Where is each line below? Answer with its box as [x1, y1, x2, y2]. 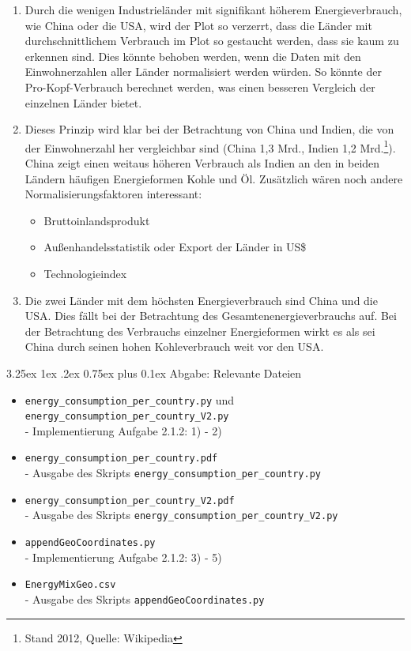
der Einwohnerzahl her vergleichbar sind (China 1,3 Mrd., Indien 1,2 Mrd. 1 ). [25, 137, 396, 156]
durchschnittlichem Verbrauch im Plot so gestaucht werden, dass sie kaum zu [25, 32, 399, 49]
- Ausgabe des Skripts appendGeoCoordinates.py [25, 590, 265, 607]
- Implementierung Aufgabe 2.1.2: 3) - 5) [25, 548, 222, 565]
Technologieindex [43, 265, 127, 281]
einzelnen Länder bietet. [25, 94, 142, 111]
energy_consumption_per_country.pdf [25, 453, 218, 465]
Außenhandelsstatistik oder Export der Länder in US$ [43, 239, 307, 255]
